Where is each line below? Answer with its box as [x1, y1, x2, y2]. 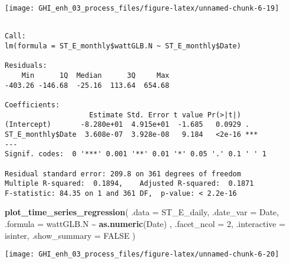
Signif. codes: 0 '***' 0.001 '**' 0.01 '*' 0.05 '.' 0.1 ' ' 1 [5, 150, 266, 159]
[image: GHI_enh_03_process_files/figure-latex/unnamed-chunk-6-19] [5, 4, 279, 12]
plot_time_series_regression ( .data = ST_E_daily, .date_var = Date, [5, 206, 279, 218]
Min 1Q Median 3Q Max [21, 71, 170, 80]
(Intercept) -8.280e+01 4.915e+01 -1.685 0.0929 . [5, 120, 250, 129]
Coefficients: [5, 100, 60, 109]
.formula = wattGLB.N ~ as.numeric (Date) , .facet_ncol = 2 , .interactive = [5, 218, 286, 230]
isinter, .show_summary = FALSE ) [5, 229, 136, 241]
